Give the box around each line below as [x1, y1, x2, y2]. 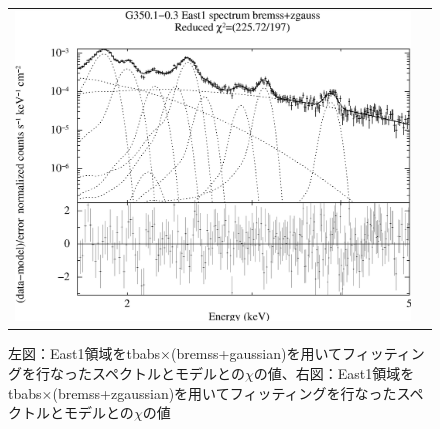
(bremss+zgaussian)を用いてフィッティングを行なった [52, 382, 397, 403]
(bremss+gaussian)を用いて [170, 343, 342, 364]
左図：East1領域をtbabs [8, 343, 161, 364]
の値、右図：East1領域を [253, 362, 415, 383]
